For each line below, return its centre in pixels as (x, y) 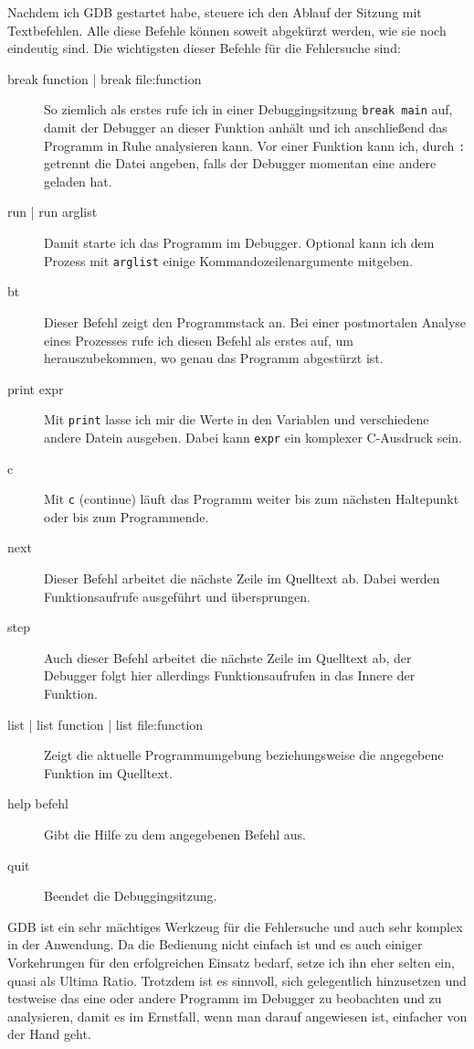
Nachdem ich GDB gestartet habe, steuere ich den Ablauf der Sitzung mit (215, 12)
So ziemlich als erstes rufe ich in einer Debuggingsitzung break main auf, (248, 109)
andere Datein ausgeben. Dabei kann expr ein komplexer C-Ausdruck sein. (253, 437)
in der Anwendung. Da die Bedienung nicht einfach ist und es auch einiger (215, 944)
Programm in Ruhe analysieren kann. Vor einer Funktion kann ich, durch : (255, 145)
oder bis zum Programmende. (126, 516)
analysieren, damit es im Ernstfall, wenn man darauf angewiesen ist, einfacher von (237, 1016)
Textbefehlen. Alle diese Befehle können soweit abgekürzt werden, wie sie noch (227, 30)
